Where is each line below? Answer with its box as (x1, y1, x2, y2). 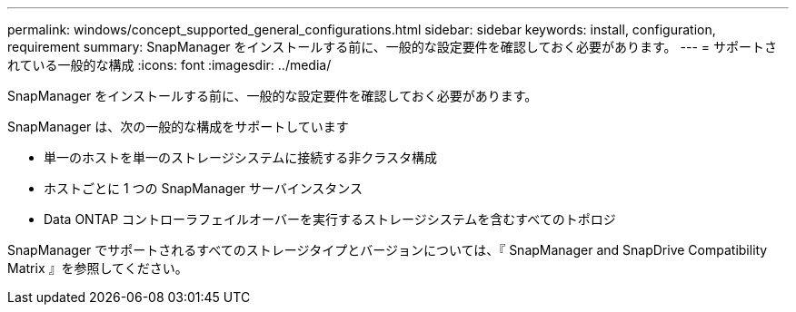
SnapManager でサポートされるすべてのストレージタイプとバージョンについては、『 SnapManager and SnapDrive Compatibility (7, 242, 768, 258)
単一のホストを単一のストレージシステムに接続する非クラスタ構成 (44, 150, 438, 165)
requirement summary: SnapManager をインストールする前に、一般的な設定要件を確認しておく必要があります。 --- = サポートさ (7, 39, 777, 54)
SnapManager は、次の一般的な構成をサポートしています (7, 119, 349, 134)
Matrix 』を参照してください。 (7, 260, 188, 276)
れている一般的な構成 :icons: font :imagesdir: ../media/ (7, 57, 332, 73)
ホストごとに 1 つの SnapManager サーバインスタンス (44, 180, 363, 196)
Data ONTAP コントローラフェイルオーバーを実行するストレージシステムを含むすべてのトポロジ (44, 211, 616, 227)
